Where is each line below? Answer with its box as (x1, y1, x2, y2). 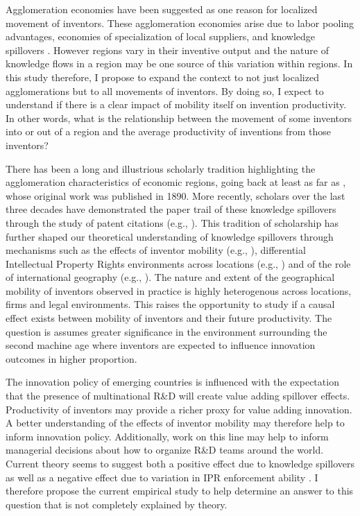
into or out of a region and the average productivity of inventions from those (6, 124, 331, 139)
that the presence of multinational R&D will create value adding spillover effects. (6, 388, 350, 403)
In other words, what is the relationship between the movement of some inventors (6, 110, 352, 125)
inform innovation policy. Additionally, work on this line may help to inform (6, 429, 329, 443)
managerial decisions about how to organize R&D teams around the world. (6, 442, 324, 457)
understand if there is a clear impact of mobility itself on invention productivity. (6, 97, 347, 112)
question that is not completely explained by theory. (6, 497, 228, 511)
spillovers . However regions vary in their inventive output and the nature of (6, 42, 329, 57)
